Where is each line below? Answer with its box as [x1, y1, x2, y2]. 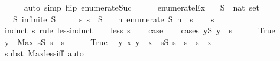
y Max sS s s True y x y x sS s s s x [4, 35, 212, 48]
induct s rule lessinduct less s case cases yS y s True [4, 24, 275, 36]
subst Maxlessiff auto [4, 47, 84, 59]
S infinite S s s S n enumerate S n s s [12, 12, 214, 25]
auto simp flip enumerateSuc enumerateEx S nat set [24, 1, 259, 13]
